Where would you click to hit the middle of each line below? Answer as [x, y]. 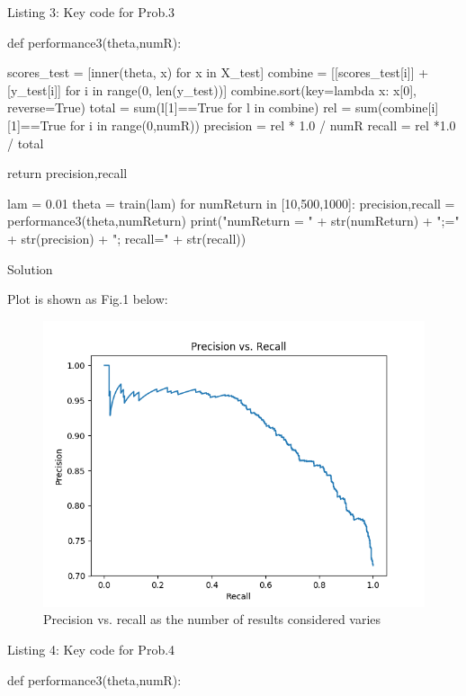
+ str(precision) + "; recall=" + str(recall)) [127, 238]
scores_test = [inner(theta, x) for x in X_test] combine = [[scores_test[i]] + [218, 72]
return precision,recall [67, 173]
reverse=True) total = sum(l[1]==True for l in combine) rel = [179, 107]
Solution [30, 268]
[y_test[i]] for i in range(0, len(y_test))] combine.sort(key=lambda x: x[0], [212, 89]
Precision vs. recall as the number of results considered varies [212, 619]
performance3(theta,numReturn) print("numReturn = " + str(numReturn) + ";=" [233, 221]
